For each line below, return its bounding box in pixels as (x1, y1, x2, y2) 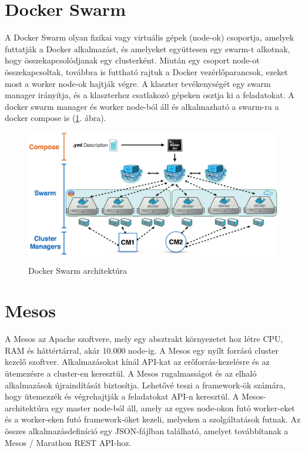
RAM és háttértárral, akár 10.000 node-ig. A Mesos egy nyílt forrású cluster (5, 344, 279, 356)
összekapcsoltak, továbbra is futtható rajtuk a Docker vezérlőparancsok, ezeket (5, 65, 288, 78)
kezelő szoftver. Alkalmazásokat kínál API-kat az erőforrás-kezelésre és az (5, 355, 270, 368)
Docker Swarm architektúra (28, 264, 128, 276)
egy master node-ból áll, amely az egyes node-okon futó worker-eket (51, 401, 295, 414)
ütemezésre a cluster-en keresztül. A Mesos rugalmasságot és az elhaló (5, 367, 257, 380)
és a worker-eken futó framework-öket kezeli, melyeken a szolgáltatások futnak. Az (5, 413, 301, 425)
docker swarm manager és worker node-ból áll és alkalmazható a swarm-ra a (5, 100, 279, 112)
